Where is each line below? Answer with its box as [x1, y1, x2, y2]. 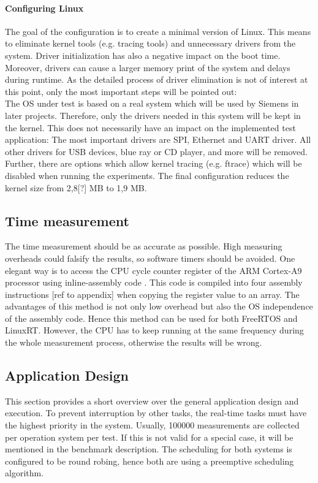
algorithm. [5, 466, 44, 479]
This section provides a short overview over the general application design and [5, 394, 299, 407]
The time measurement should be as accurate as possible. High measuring [5, 240, 282, 253]
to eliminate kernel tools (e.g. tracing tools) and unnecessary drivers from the [5, 37, 296, 50]
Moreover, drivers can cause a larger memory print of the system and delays [5, 61, 290, 74]
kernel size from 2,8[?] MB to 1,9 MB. [5, 181, 147, 194]
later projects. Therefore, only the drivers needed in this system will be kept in [5, 108, 301, 121]
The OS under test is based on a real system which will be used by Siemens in [5, 97, 299, 110]
